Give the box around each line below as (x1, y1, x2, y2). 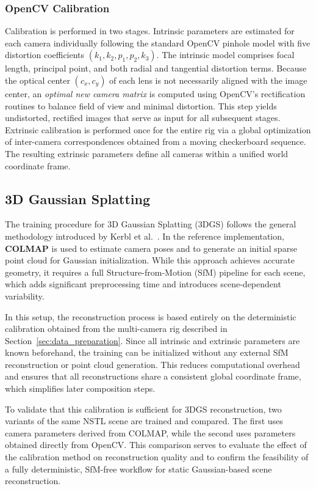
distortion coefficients (5, 48, 85, 61)
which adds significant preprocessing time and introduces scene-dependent (5, 278, 281, 290)
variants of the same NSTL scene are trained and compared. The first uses (5, 414, 283, 427)
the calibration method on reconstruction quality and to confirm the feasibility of (5, 450, 309, 463)
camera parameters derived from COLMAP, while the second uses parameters (5, 426, 296, 439)
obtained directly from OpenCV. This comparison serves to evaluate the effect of (5, 438, 307, 451)
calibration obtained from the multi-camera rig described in (5, 322, 228, 335)
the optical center (5, 74, 70, 86)
